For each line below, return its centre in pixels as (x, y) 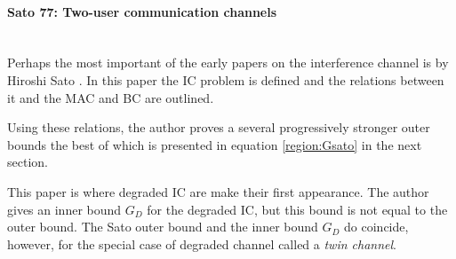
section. (28, 162)
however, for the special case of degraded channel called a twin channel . (202, 243)
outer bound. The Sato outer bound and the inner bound (163, 227)
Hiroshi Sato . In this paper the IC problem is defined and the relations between (226, 79)
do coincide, (376, 227)
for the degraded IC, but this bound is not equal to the (297, 209)
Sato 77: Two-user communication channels (142, 11)
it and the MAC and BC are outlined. (111, 97)
